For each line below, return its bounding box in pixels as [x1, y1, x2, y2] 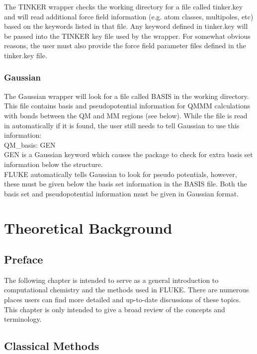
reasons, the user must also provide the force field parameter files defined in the [4, 40, 246, 51]
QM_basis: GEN [4, 139, 56, 150]
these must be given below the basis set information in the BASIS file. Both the [4, 178, 247, 189]
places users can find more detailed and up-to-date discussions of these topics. [4, 294, 241, 305]
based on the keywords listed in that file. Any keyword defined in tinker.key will [4, 21, 248, 31]
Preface [4, 252, 43, 267]
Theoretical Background [4, 217, 172, 238]
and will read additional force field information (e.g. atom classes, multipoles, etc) [4, 11, 254, 21]
